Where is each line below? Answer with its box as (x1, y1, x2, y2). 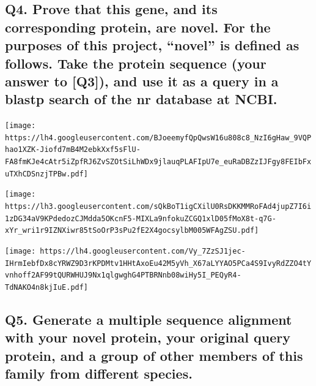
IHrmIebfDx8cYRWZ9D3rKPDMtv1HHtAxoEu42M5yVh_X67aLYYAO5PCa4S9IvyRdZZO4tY (5, 259, 312, 268)
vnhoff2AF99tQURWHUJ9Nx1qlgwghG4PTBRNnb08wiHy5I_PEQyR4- (5, 271, 241, 280)
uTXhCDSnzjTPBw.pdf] (5, 169, 89, 178)
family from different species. (5, 364, 193, 383)
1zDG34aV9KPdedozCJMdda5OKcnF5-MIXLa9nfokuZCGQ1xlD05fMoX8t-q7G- (5, 214, 276, 223)
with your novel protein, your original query (5, 328, 290, 347)
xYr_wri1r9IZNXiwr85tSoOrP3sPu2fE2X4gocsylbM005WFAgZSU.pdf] (5, 226, 259, 235)
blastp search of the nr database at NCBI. (5, 89, 277, 108)
